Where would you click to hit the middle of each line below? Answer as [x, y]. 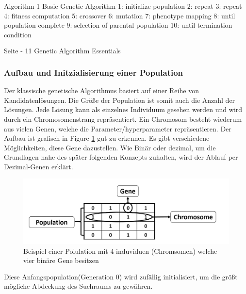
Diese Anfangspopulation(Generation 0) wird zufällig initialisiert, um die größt [121, 276]
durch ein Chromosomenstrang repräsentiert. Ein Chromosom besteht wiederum [123, 119]
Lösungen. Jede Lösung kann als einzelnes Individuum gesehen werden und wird [123, 109]
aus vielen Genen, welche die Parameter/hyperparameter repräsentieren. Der [118, 128]
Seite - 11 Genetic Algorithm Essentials [62, 51]
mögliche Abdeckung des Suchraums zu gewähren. [78, 286]
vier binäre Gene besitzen [61, 260]
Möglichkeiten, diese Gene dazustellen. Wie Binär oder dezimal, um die [110, 147]
